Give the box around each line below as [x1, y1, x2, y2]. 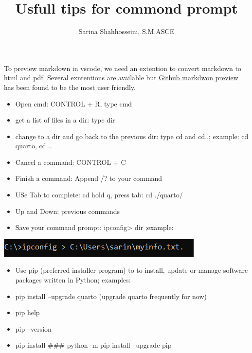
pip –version [15, 323, 52, 334]
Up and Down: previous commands [15, 206, 120, 216]
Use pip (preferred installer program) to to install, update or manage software [15, 265, 248, 275]
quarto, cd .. [15, 141, 52, 151]
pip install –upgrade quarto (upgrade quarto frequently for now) [15, 291, 207, 301]
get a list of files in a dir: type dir [15, 115, 115, 125]
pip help [15, 307, 40, 318]
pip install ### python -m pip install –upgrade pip [15, 340, 172, 350]
